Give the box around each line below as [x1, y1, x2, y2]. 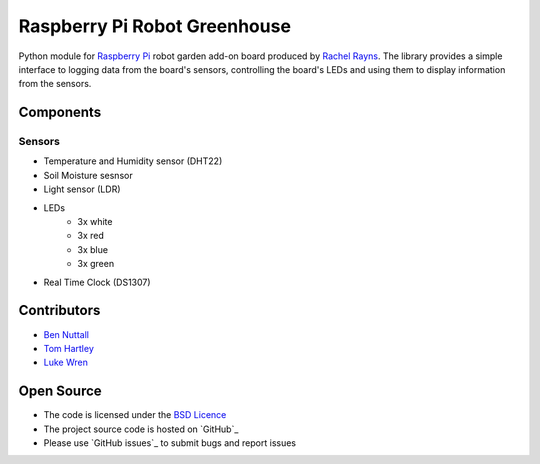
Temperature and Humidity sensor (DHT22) [43, 155, 223, 167]
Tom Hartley [43, 342, 95, 354]
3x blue [77, 243, 109, 255]
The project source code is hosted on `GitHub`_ [43, 423, 239, 435]
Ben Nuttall [43, 328, 90, 340]
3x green [77, 258, 115, 270]
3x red [77, 230, 104, 242]
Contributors [18, 302, 101, 319]
